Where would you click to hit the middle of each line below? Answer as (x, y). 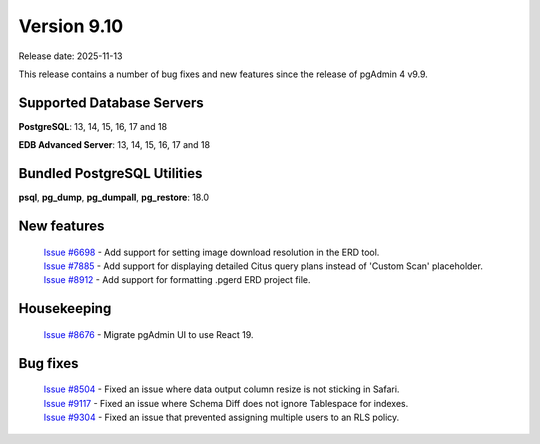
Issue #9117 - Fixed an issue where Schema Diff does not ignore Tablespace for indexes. (226, 403)
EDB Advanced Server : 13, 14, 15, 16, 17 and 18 (114, 145)
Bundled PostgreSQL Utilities (110, 173)
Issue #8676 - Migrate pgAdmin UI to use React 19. (148, 334)
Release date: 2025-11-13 (70, 56)
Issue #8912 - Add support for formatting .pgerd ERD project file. (177, 280)
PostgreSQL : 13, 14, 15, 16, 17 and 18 (93, 126)
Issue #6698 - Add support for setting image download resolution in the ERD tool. (211, 252)
